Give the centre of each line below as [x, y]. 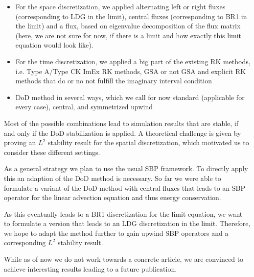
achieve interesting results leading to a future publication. [91, 268]
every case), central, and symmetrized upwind [84, 107]
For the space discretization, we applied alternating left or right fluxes [120, 6]
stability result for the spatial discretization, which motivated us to [148, 142]
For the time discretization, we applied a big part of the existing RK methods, [133, 61]
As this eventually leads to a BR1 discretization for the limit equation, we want [123, 214]
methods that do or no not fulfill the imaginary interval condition [114, 81]
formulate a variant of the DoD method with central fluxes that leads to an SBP [125, 188]
